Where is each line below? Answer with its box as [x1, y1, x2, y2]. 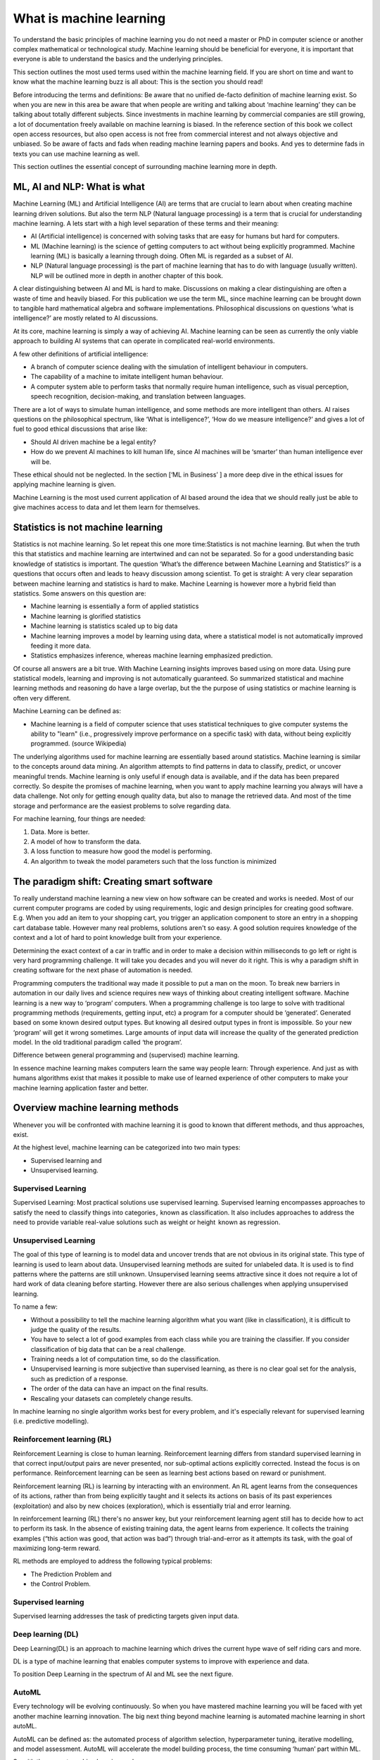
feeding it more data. [30, 641, 91, 650]
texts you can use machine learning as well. [13, 149, 140, 158]
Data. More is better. [30, 827, 90, 836]
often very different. [13, 693, 71, 702]
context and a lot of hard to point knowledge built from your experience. [13, 934, 222, 942]
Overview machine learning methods [13, 1102, 179, 1114]
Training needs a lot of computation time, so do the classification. [30, 1355, 221, 1364]
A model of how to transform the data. [30, 837, 141, 846]
